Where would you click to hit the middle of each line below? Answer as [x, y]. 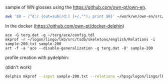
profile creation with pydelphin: [37, 57]
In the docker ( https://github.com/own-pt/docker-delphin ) [65, 26]
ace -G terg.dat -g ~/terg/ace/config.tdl [50, 35]
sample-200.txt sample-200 [33, 44]
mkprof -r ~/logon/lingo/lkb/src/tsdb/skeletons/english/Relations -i [80, 39]
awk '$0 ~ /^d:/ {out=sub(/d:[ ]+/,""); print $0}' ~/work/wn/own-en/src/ [85, 16]
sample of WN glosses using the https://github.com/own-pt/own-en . [76, 7]
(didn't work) [18, 67]
